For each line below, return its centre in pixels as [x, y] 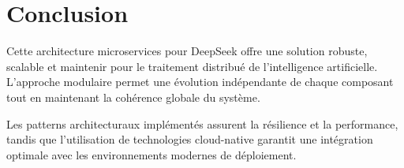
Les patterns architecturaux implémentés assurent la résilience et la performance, [202, 123]
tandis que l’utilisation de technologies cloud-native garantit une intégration [190, 139]
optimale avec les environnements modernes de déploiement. [151, 154]
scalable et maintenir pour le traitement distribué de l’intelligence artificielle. [192, 66]
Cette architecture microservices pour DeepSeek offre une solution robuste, [187, 51]
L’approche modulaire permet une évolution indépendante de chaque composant [200, 82]
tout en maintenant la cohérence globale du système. [133, 97]
